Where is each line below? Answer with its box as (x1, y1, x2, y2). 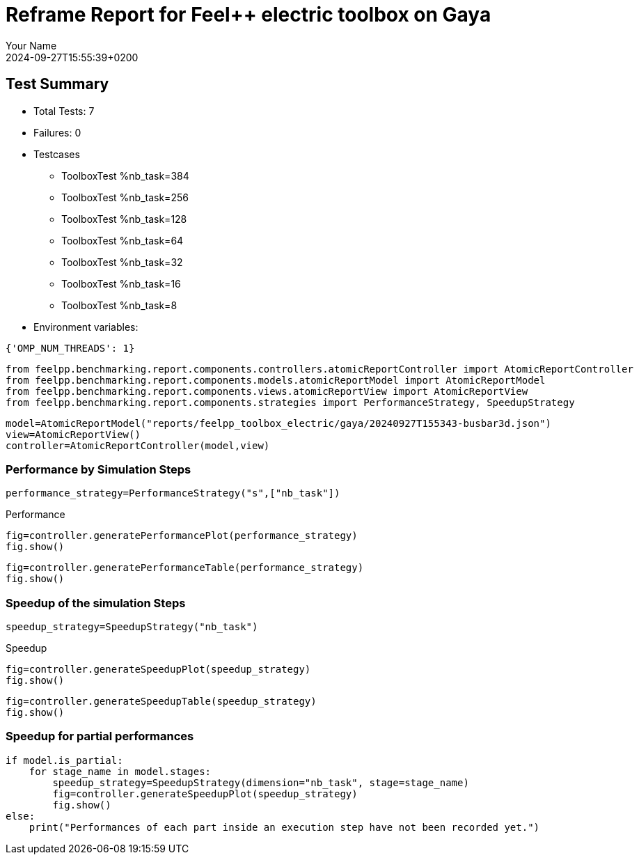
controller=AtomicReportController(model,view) (6, 439, 270, 451)
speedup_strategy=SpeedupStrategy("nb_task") (6, 621, 258, 633)
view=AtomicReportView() (6, 428, 141, 440)
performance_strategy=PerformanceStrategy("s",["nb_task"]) (6, 487, 340, 499)
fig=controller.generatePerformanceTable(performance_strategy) (6, 562, 364, 574)
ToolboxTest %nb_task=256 (61, 191, 189, 203)
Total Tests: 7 (33, 104, 95, 117)
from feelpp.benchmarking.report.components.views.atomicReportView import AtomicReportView (6, 385, 528, 397)
